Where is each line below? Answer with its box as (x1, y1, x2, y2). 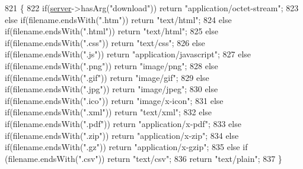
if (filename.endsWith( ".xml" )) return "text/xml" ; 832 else (5, 106, 212, 118)
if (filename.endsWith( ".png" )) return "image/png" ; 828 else (5, 59, 218, 71)
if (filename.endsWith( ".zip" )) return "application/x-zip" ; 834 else (5, 129, 239, 141)
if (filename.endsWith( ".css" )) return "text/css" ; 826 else (5, 36, 205, 48)
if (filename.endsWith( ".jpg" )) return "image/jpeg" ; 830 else (5, 83, 218, 95)
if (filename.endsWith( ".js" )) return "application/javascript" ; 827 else (5, 48, 251, 60)
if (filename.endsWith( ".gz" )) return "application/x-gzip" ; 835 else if (5, 141, 248, 153)
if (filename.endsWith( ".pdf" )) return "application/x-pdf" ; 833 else (5, 117, 241, 129)
